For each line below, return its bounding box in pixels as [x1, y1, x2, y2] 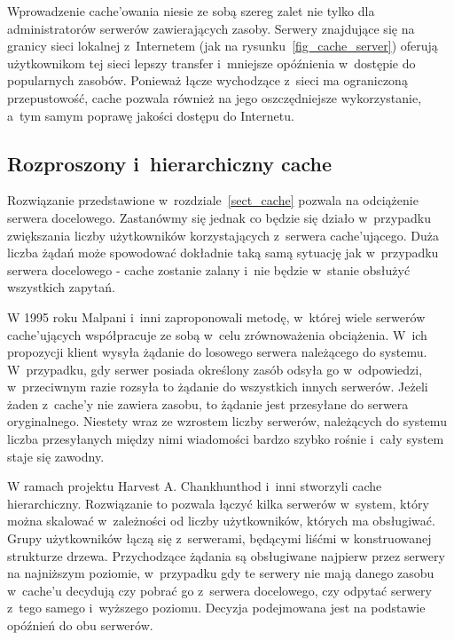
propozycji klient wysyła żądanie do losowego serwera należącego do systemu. [7, 343, 427, 361]
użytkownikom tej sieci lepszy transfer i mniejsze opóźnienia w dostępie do [7, 53, 416, 72]
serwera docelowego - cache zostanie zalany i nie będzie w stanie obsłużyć [7, 260, 411, 279]
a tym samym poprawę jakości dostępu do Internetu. [7, 106, 294, 124]
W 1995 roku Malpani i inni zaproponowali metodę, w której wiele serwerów [7, 307, 426, 326]
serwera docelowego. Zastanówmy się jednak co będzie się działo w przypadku [7, 208, 431, 226]
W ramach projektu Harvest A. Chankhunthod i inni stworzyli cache [7, 477, 382, 495]
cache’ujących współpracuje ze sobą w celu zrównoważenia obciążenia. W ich [7, 325, 427, 344]
